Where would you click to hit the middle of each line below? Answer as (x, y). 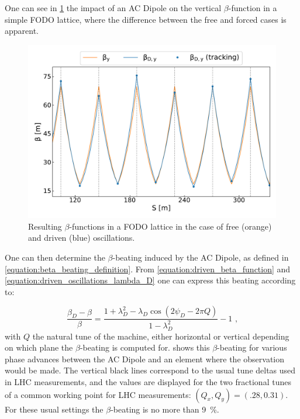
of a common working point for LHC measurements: (98, 394)
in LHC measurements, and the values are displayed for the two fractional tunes (148, 381)
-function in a (253, 8)
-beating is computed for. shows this (145, 347)
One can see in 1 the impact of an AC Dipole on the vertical (113, 8)
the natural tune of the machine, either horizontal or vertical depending (161, 336)
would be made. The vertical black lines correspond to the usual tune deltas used (150, 370)
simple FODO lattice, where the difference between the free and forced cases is (146, 19)
